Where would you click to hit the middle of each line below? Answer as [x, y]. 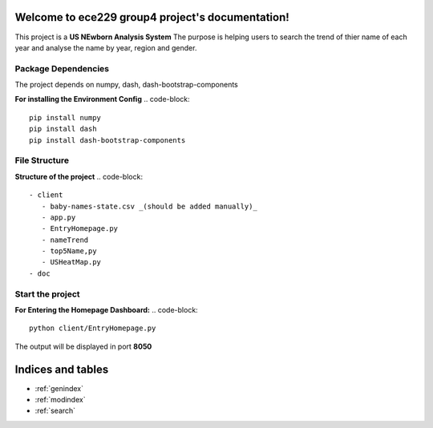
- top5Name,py [69, 251]
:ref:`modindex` [60, 400]
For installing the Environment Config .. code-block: [102, 99]
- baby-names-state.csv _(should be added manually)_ [150, 206]
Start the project [47, 294]
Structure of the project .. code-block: [79, 176]
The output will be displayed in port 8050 [83, 346]
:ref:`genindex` [59, 388]
